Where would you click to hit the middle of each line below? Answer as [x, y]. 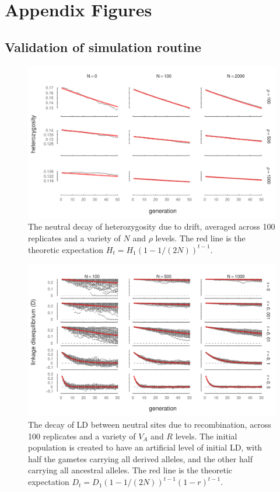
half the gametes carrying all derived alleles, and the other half [140, 458]
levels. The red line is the [200, 238]
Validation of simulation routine [103, 46]
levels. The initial [206, 436]
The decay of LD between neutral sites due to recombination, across [150, 425]
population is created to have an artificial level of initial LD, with [145, 447]
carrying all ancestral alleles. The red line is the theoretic [130, 470]
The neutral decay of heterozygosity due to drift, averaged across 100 [152, 226]
